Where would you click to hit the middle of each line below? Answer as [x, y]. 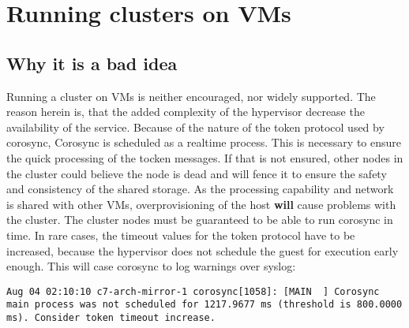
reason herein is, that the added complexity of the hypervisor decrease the [186, 112]
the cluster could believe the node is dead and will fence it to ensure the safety [197, 173]
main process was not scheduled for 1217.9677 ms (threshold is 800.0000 [204, 305]
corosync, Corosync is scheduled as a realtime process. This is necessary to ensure [204, 142]
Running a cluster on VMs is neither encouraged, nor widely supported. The [191, 96]
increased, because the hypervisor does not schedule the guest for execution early [203, 250]
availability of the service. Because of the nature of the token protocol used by [195, 127]
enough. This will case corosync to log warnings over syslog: [151, 266]
